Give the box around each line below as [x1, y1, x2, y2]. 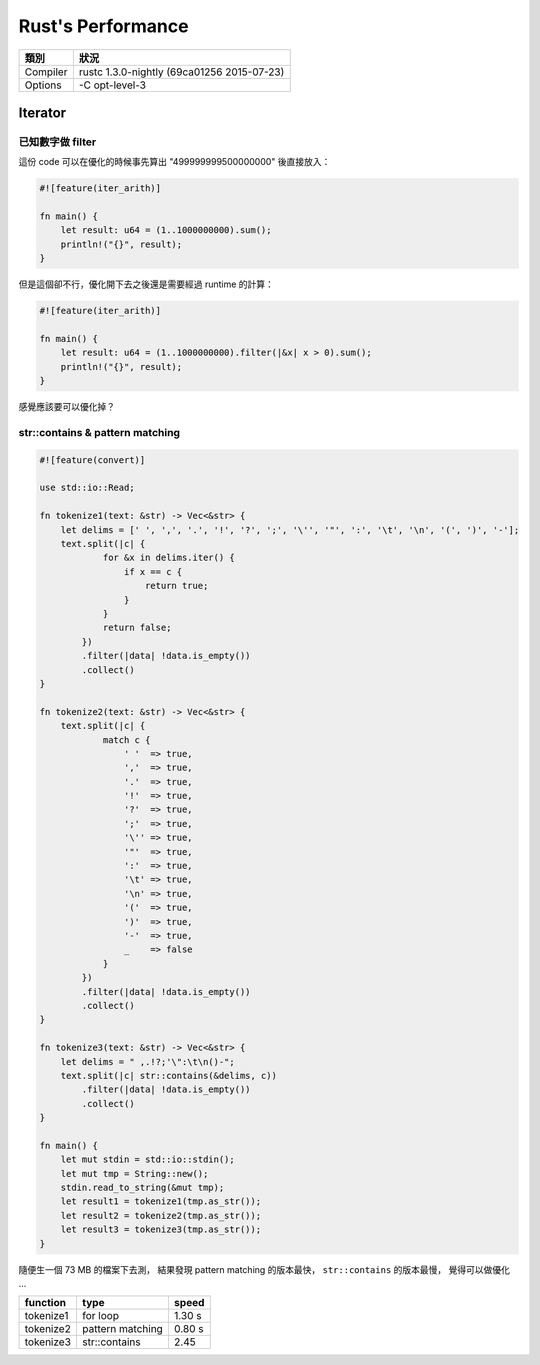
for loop [81, 1309, 120, 1323]
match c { [102, 734, 151, 745]
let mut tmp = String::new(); [60, 1168, 209, 1179]
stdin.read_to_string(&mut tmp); [60, 1182, 225, 1194]
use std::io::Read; [39, 482, 135, 494]
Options [24, 78, 62, 92]
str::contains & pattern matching [18, 425, 180, 439]
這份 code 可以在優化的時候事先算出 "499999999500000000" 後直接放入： [18, 156, 331, 168]
